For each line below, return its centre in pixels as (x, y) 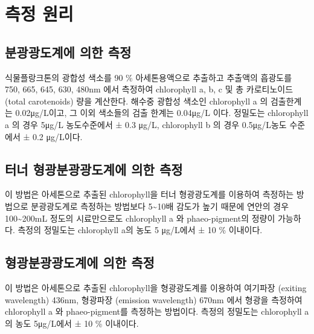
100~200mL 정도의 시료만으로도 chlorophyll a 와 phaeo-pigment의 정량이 (140, 218)
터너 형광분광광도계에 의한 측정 (94, 169)
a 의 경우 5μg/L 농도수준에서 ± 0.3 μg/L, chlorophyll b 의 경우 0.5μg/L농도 (146, 124)
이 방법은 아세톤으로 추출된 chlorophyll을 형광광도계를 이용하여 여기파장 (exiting (156, 287)
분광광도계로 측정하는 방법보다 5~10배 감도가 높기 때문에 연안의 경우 (160, 206)
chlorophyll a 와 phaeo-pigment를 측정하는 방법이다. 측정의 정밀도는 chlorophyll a (157, 311)
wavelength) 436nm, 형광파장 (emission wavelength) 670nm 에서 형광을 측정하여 (154, 299)
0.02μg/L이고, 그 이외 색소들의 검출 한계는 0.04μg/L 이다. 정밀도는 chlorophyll (162, 113)
